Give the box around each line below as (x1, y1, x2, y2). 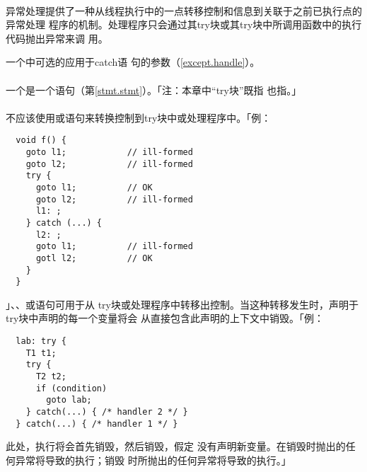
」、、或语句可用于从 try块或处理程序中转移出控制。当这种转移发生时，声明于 (6, 297, 359, 311)
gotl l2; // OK (35, 253, 153, 263)
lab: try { (16, 336, 66, 347)
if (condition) (35, 383, 107, 393)
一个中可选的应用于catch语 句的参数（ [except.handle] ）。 (6, 54, 260, 69)
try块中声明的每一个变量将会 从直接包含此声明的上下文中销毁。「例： (6, 311, 324, 326)
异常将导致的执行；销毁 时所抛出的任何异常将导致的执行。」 (15, 452, 291, 467)
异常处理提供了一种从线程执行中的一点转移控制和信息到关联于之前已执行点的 (6, 3, 362, 18)
